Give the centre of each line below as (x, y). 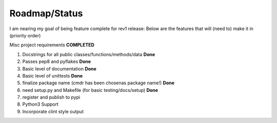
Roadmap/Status (46, 13)
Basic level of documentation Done (60, 68)
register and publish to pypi (51, 97)
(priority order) (25, 35)
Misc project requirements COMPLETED (52, 45)
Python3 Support (40, 104)
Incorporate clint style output (53, 111)
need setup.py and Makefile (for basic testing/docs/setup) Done (90, 90)
